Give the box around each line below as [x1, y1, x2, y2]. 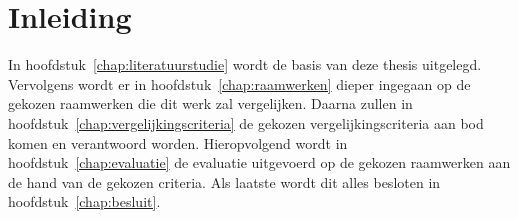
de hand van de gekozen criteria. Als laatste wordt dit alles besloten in [8, 171, 441, 192]
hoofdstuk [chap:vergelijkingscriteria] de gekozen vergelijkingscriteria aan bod [8, 112, 484, 133]
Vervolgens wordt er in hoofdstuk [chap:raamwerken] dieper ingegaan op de [8, 73, 471, 94]
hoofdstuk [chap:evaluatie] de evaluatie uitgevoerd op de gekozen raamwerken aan [8, 152, 511, 173]
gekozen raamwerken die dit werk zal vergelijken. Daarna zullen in [8, 93, 413, 114]
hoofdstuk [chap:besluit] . [8, 191, 161, 212]
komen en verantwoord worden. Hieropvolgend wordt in [8, 132, 348, 153]
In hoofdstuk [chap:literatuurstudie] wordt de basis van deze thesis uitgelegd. [8, 54, 482, 75]
